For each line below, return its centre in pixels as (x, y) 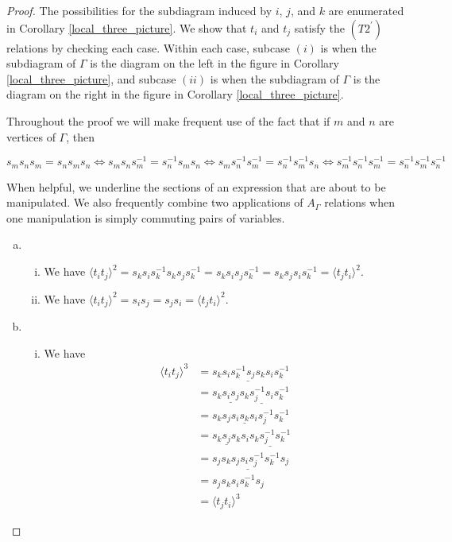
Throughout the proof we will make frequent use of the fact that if (168, 120)
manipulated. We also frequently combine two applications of (155, 202)
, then (81, 136)
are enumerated (366, 10)
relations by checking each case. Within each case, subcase (148, 47)
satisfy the (319, 27)
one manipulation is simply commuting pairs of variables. (146, 217)
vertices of (31, 136)
